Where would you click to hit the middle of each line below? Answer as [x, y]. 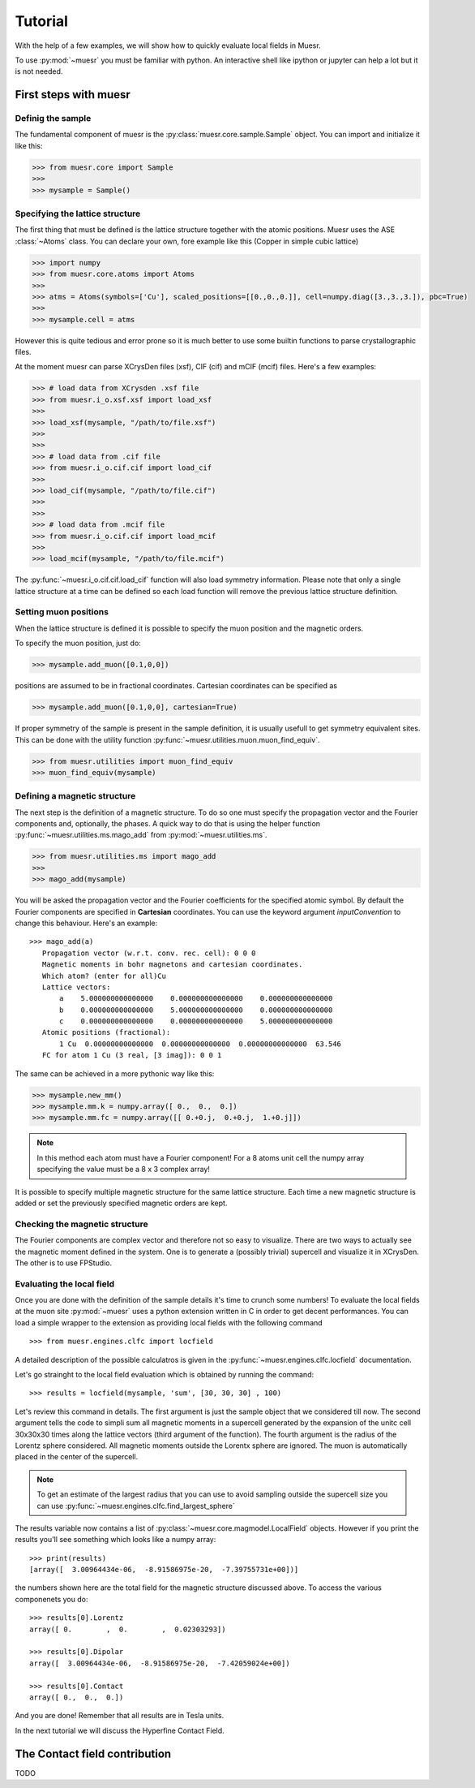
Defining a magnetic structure [75, 796]
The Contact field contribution [93, 1754]
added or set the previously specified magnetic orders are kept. [121, 1203]
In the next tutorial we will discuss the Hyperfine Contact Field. [120, 1730]
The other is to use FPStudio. [64, 1263]
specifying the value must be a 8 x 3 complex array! [124, 1170]
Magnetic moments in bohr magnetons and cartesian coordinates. [172, 965]
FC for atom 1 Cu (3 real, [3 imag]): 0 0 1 [132, 1056]
